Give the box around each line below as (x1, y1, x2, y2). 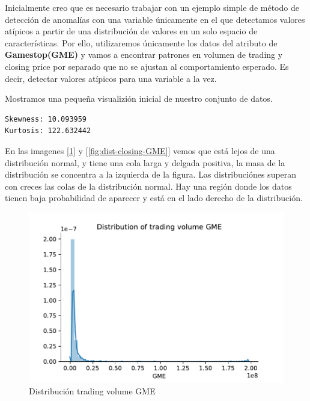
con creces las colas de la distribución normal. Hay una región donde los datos (5, 179, 292, 192)
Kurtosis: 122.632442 (5, 126, 91, 135)
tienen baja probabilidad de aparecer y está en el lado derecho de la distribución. (5, 191, 303, 204)
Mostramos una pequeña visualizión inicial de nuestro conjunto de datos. (5, 92, 273, 105)
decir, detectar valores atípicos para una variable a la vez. (5, 72, 217, 84)
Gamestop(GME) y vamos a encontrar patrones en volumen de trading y (5, 48, 283, 61)
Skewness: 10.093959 (5, 114, 87, 123)
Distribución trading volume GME (29, 385, 156, 397)
